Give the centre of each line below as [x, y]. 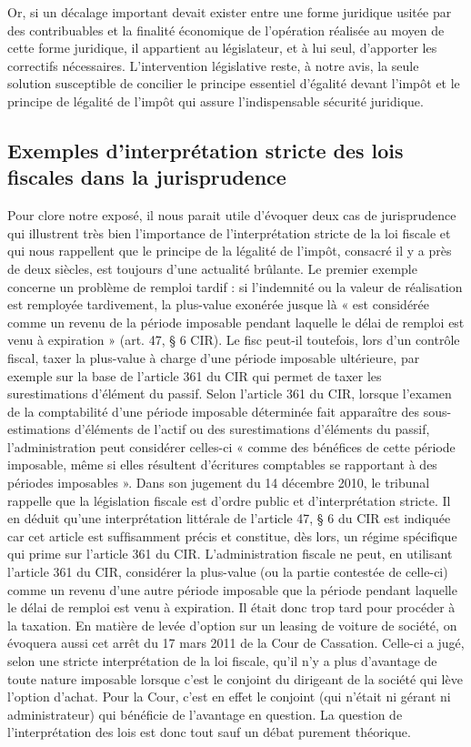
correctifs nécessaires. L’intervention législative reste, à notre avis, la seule [213, 65]
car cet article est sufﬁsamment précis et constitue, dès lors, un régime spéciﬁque [232, 535]
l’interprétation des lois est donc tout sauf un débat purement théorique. [209, 732]
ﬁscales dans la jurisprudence [147, 177]
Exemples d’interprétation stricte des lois [205, 150]
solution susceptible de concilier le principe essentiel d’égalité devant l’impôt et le [234, 83]
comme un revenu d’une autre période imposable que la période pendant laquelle [232, 589]
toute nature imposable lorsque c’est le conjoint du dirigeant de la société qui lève [235, 678]
